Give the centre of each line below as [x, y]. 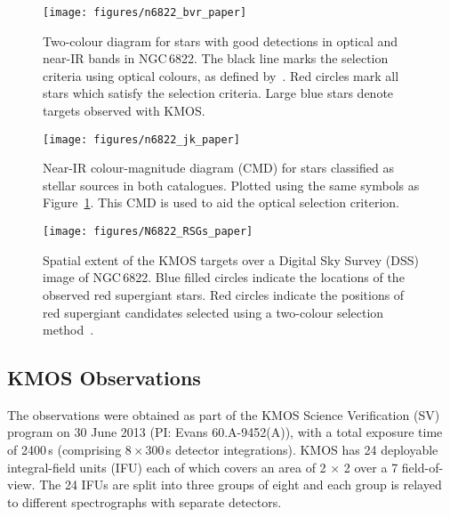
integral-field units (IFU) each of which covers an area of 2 [167, 467]
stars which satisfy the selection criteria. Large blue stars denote [218, 93]
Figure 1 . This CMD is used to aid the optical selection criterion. [221, 202]
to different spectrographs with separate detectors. [145, 501]
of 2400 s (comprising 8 [69, 450]
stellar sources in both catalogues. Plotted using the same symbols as [231, 185]
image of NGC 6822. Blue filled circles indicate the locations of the [224, 277]
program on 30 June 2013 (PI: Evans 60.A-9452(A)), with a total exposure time [225, 432]
